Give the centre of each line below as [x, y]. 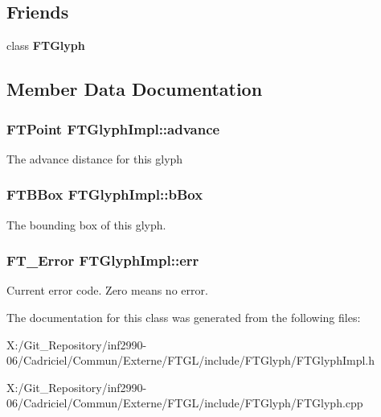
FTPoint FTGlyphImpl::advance [113, 128]
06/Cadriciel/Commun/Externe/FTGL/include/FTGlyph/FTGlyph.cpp [185, 403]
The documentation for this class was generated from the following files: [184, 318]
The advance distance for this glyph [95, 158]
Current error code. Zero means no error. [107, 290]
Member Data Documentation [135, 89]
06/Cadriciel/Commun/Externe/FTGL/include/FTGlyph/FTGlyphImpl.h [190, 360]
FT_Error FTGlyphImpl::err [103, 260]
